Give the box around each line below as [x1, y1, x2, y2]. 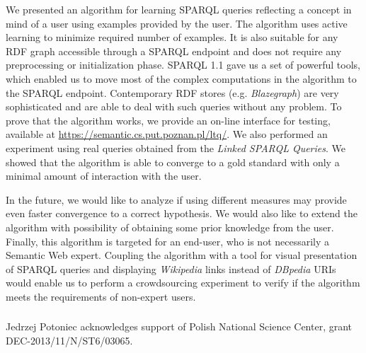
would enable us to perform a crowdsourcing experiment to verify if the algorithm [6, 275, 360, 290]
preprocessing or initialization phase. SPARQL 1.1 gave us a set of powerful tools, [6, 57, 360, 72]
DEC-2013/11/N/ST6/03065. [6, 332, 133, 347]
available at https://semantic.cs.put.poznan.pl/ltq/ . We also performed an [6, 127, 328, 141]
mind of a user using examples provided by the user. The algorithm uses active [6, 16, 348, 30]
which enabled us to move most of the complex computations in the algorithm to [6, 71, 357, 86]
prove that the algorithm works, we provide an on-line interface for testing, [6, 112, 331, 127]
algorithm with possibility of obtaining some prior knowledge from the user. [6, 219, 334, 234]
